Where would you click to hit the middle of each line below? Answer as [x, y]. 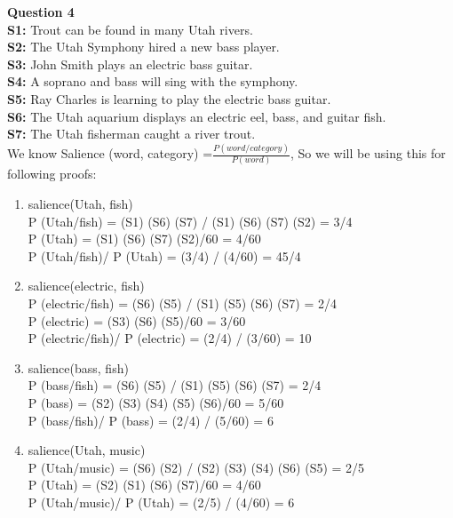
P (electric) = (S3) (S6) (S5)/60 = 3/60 [137, 320]
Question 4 [41, 12]
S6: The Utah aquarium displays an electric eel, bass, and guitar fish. [197, 116]
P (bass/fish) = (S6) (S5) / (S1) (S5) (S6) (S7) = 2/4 [175, 385]
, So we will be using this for [368, 153]
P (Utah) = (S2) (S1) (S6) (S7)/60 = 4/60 [144, 485]
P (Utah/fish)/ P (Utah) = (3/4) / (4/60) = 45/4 [164, 255]
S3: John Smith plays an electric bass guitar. [130, 64]
